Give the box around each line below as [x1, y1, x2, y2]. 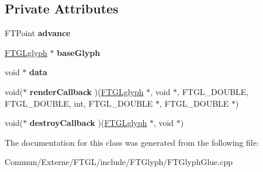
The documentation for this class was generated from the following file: [5, 136, 259, 148]
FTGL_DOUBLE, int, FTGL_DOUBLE [5, 97, 153, 109]
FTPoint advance [5, 27, 71, 39]
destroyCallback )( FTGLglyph [29, 117, 147, 129]
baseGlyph [57, 46, 101, 58]
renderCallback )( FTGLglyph [29, 85, 144, 97]
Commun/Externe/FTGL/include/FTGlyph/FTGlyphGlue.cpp [5, 156, 233, 168]
